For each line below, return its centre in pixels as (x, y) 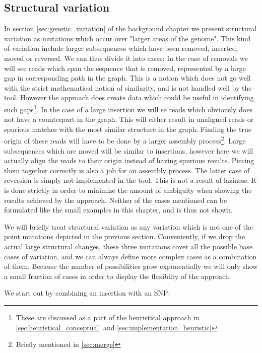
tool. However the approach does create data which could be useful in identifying (129, 97)
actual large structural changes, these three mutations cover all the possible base (128, 246)
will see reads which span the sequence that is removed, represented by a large (125, 68)
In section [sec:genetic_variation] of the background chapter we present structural (130, 28)
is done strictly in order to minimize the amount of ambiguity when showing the (128, 190)
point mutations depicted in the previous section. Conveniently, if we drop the (124, 236)
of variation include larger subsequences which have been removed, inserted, (121, 48)
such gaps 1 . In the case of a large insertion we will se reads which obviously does (128, 108)
